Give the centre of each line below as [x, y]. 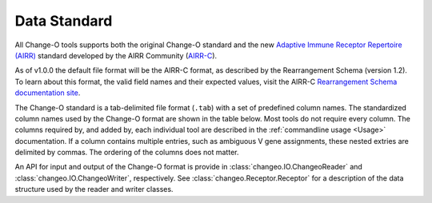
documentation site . [48, 93]
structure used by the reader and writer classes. [94, 189]
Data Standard [64, 21]
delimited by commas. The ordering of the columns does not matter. [127, 153]
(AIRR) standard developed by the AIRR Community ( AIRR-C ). [116, 55]
